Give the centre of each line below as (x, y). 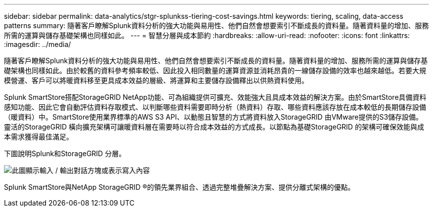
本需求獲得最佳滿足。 (39, 137)
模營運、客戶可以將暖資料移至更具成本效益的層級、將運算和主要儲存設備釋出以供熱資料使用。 (156, 80)
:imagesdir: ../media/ (38, 44)
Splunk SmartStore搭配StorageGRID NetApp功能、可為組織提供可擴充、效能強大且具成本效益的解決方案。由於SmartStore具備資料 (215, 97)
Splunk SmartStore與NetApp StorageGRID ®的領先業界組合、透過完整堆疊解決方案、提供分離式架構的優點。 (179, 187)
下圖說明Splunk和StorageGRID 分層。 (65, 153)
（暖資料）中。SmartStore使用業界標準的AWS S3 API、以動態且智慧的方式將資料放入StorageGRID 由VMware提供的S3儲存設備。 (214, 117)
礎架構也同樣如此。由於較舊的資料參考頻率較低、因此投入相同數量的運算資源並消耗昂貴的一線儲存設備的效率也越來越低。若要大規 (215, 70)
